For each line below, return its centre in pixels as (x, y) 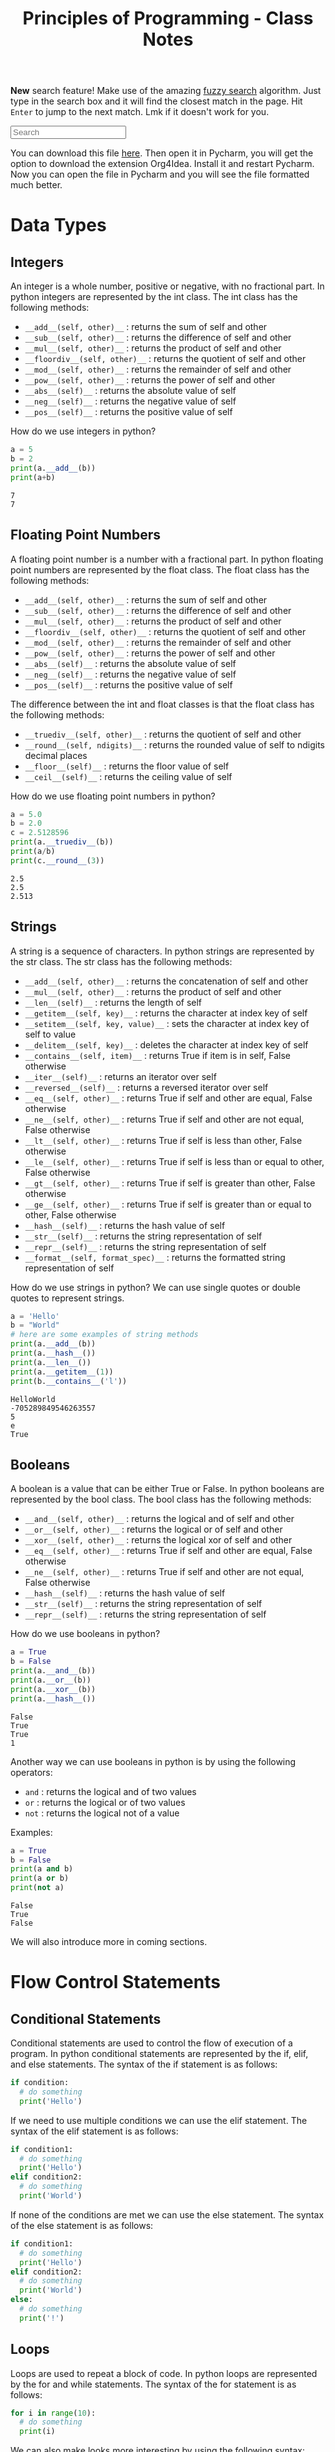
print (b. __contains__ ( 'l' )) (69, 1381)
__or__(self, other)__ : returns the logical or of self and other (153, 1529)
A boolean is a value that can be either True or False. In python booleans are (167, 1489)
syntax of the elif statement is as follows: (94, 2131)
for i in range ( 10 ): (53, 2413)
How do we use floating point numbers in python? (113, 796)
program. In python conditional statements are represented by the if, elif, (159, 2053)
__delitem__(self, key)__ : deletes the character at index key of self (166, 1044)
